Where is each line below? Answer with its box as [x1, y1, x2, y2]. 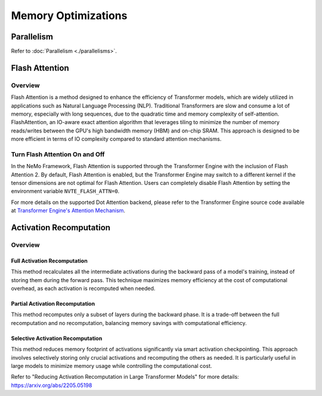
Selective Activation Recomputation [11, 335, 103, 342]
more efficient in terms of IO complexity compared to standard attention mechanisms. [11, 135, 222, 143]
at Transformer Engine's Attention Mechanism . [11, 207, 125, 214]
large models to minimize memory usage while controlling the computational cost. [11, 362, 212, 369]
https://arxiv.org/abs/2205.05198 [11, 382, 92, 389]
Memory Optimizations [11, 9, 128, 22]
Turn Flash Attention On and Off [11, 150, 105, 158]
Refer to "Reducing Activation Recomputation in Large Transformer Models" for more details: [11, 373, 239, 380]
